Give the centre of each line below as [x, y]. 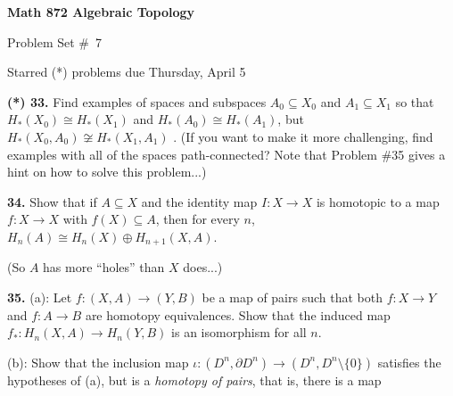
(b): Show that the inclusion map [98, 362]
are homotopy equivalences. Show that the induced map [238, 314]
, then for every [198, 219]
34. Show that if [52, 201]
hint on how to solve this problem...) [107, 172]
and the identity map [199, 201]
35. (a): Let [40, 297]
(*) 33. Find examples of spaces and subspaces [137, 101]
